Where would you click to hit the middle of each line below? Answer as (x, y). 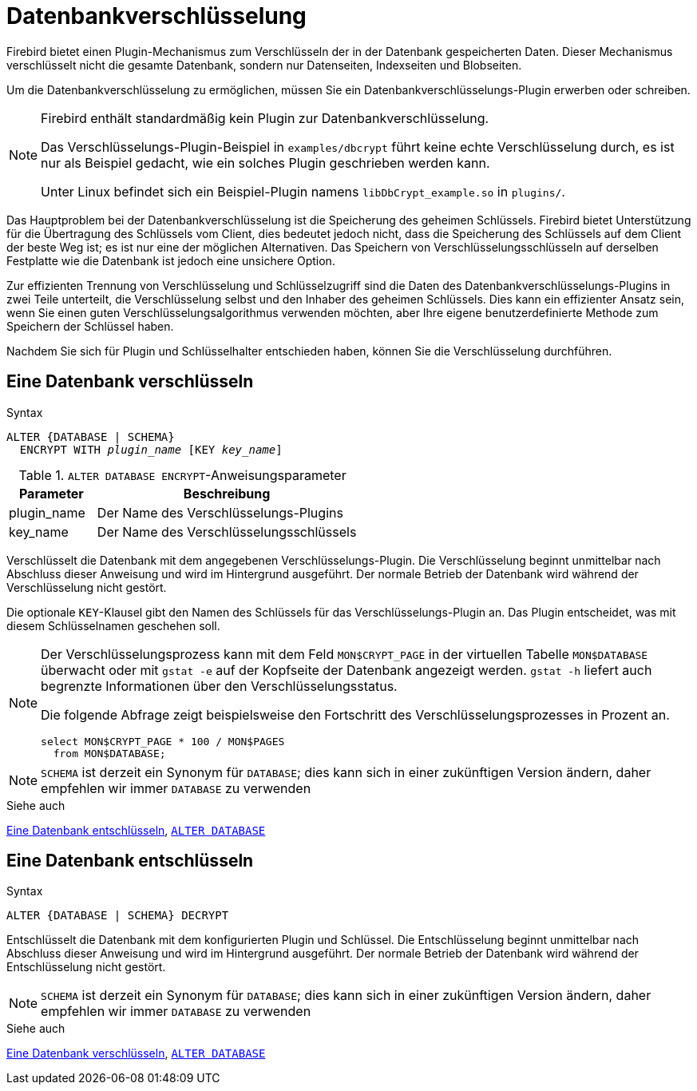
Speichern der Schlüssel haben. (90, 326)
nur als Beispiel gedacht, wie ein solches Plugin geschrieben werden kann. (265, 163)
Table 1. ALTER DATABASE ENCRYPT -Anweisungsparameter (182, 475)
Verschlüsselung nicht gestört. (87, 587)
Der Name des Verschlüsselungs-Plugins (220, 512)
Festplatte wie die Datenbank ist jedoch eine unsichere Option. (171, 260)
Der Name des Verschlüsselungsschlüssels (227, 532)
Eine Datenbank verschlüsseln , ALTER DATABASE (136, 1053)
